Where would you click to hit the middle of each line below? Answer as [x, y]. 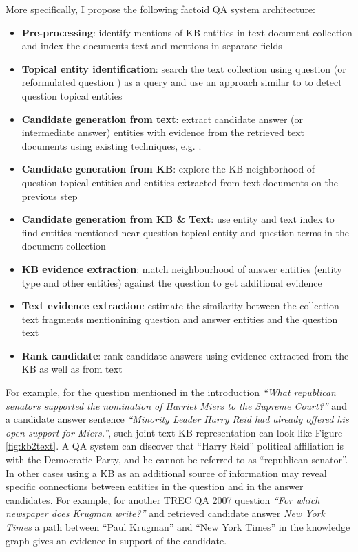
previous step [50, 196]
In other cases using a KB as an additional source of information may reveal [166, 473]
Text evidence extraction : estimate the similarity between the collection [180, 306]
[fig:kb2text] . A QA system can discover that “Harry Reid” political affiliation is [175, 446]
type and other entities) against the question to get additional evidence [172, 282]
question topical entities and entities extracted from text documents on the [180, 182]
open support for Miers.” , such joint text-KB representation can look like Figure [174, 432]
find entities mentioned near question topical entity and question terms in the [186, 232]
